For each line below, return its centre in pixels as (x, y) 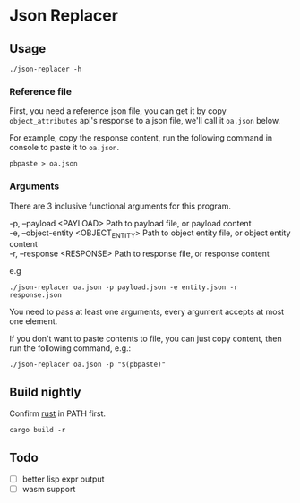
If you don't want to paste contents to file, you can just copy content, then (146, 339)
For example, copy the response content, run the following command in (141, 138)
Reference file (40, 91)
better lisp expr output (63, 479)
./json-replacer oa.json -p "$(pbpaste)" (88, 365)
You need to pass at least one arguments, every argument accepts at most (147, 312)
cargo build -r (38, 431)
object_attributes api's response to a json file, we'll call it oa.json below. (145, 121)
